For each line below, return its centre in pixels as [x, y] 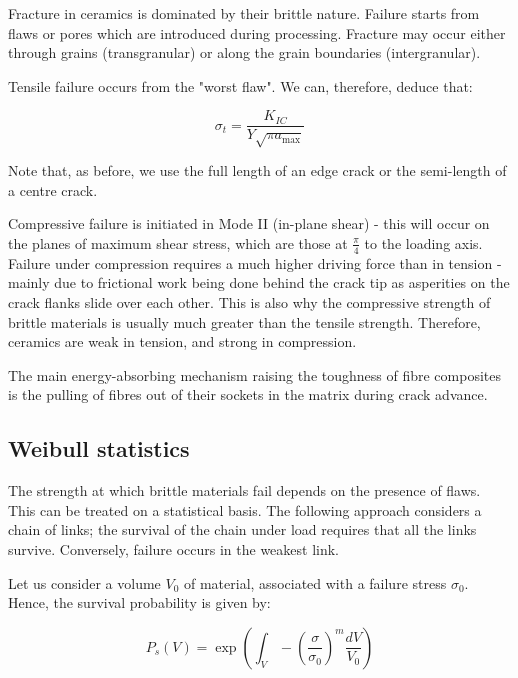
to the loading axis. [423, 242]
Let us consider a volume [84, 582]
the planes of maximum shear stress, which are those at [178, 242]
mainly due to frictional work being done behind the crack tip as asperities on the [259, 282]
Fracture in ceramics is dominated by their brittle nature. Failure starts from [244, 13]
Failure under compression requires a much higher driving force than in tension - [255, 262]
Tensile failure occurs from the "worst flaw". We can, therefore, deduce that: [240, 85]
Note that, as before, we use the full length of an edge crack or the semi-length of [257, 170]
